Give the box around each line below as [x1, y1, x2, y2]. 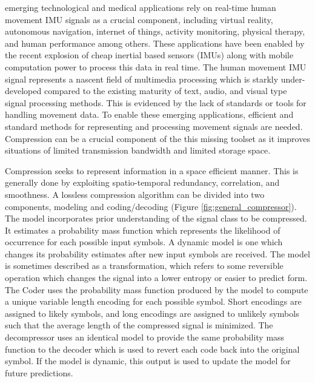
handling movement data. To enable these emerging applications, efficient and [5, 108, 294, 121]
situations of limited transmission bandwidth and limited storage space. [5, 144, 271, 157]
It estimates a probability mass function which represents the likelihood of [5, 223, 280, 236]
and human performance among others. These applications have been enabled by [5, 36, 305, 49]
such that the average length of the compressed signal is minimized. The [5, 319, 273, 331]
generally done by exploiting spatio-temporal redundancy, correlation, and [5, 176, 280, 189]
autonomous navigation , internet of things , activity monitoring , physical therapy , [5, 25, 305, 38]
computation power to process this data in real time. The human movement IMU [5, 60, 307, 73]
